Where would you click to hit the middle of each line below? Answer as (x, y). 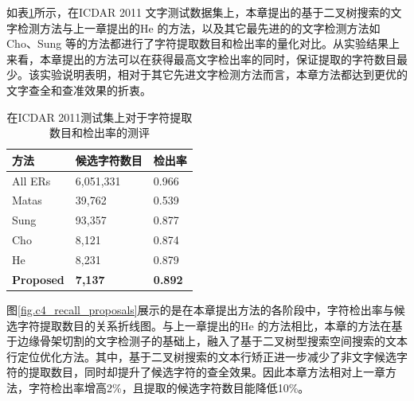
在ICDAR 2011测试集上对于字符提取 (100, 117)
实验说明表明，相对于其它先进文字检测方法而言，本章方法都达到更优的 (223, 74)
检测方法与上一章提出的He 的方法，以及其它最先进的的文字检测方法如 (199, 27)
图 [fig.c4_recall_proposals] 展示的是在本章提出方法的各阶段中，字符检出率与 (200, 309)
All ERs (31, 180)
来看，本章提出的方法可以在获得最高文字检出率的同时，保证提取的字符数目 (201, 58)
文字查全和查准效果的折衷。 (79, 90)
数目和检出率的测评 (99, 132)
